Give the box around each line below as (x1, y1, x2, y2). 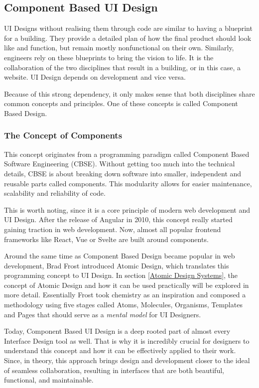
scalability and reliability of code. (4, 188, 106, 198)
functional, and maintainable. (4, 375, 94, 385)
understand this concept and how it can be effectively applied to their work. (4, 345, 236, 356)
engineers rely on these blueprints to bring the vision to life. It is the (4, 52, 214, 62)
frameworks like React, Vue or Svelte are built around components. (4, 234, 209, 244)
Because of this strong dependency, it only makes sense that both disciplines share (4, 88, 255, 99)
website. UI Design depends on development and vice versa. (4, 72, 186, 82)
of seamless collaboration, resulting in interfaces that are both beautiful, (4, 365, 224, 375)
